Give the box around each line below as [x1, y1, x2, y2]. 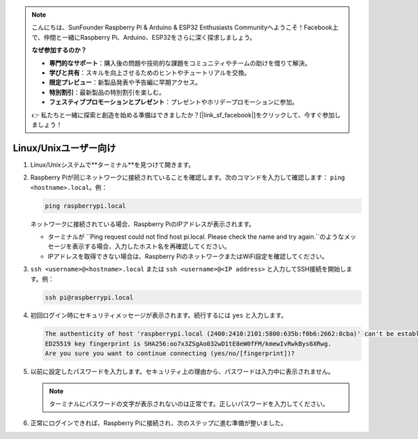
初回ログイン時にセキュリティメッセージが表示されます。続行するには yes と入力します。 [30, 311, 288, 320]
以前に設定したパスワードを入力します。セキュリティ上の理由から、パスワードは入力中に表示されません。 [30, 367, 334, 376]
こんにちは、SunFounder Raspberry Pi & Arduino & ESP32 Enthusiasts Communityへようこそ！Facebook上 [31, 23, 339, 31]
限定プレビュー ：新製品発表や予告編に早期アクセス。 [49, 78, 202, 87]
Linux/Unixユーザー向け [13, 142, 116, 154]
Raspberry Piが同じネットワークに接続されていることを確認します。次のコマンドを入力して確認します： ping [30, 173, 346, 181]
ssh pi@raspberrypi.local [45, 293, 134, 302]
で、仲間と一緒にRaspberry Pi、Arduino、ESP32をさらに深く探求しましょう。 [31, 33, 256, 41]
